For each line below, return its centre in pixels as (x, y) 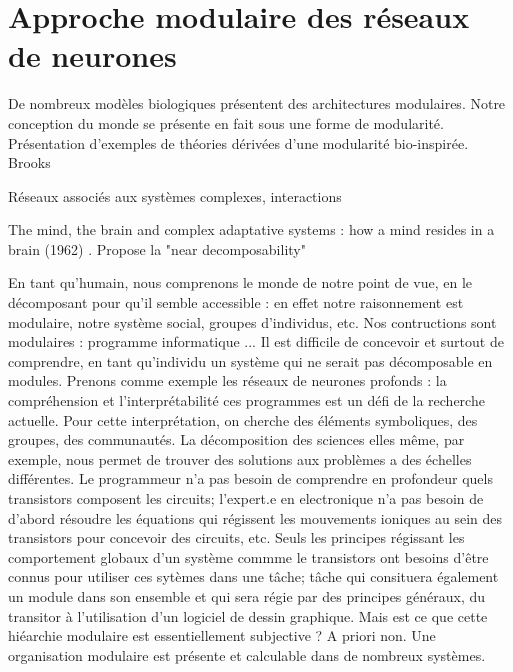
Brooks (29, 162)
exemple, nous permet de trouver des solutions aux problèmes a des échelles (240, 458)
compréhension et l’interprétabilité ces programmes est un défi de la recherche (246, 400)
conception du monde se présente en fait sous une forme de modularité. (226, 122)
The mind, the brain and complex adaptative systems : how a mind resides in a (251, 229)
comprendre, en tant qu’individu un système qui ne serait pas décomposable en (250, 360)
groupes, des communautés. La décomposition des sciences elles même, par (236, 439)
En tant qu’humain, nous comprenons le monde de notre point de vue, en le (240, 282)
